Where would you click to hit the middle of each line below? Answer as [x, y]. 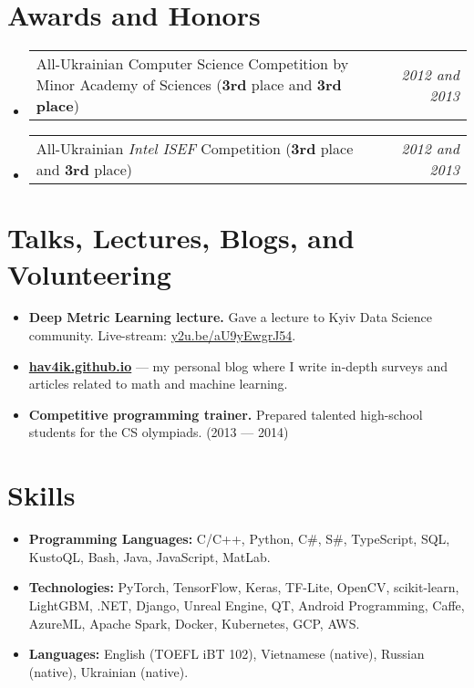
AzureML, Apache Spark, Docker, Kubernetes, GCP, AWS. [194, 623]
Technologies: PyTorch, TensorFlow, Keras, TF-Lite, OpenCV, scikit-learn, [244, 587]
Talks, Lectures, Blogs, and [181, 238]
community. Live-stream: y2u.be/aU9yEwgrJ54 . [162, 335]
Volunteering [89, 273]
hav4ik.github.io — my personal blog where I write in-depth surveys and [238, 365]
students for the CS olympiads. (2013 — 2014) [159, 432]
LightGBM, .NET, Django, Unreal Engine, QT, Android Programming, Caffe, [247, 605]
